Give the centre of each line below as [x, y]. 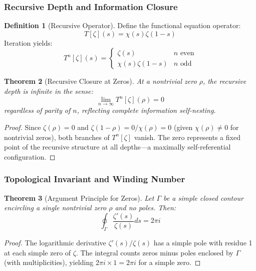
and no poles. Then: [146, 208]
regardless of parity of [37, 110]
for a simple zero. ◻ [170, 262]
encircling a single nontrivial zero [55, 208]
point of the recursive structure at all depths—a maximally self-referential [117, 147]
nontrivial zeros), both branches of [57, 137]
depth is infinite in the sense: [49, 91]
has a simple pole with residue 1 [203, 242]
